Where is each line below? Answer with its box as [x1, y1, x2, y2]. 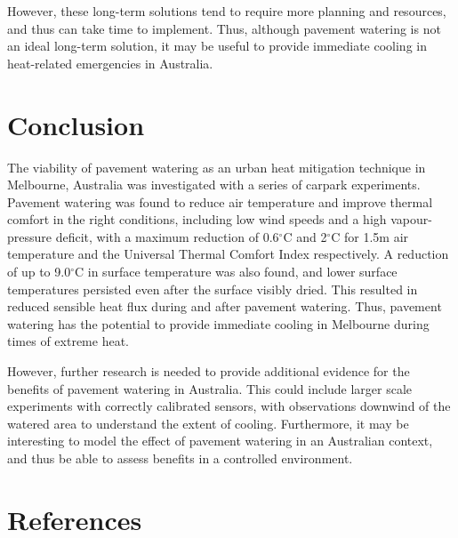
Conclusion [7, 106, 145, 142]
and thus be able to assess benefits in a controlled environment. [7, 449, 353, 467]
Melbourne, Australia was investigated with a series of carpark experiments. [7, 175, 421, 194]
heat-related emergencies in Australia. [7, 53, 213, 72]
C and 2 [283, 227, 327, 245]
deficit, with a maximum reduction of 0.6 [55, 227, 279, 245]
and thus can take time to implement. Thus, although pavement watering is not [7, 19, 441, 37]
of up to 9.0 [7, 262, 71, 281]
